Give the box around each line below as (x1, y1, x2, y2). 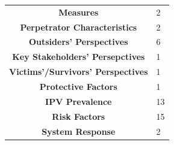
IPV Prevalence (45, 95, 112, 107)
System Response (42, 125, 116, 137)
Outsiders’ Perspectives (28, 35, 128, 48)
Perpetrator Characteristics (20, 20, 137, 33)
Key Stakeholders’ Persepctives (12, 50, 145, 63)
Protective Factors (39, 80, 117, 92)
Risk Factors (52, 110, 105, 122)
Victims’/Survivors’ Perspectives (9, 65, 148, 78)
